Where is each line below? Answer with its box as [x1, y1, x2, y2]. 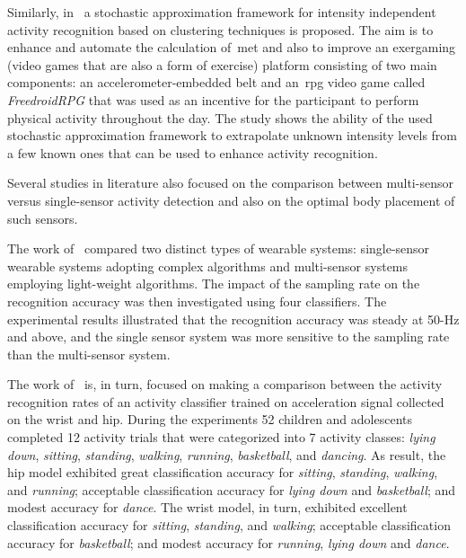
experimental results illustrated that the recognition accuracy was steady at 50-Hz [7, 309, 460, 328]
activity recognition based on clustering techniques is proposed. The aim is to [7, 20, 434, 39]
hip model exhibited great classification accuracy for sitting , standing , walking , [7, 463, 438, 482]
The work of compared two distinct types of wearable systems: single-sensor [7, 239, 430, 258]
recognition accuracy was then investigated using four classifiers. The [7, 291, 387, 310]
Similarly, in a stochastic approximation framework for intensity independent [7, 3, 436, 21]
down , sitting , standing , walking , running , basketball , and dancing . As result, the [7, 445, 446, 464]
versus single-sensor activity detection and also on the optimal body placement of [7, 190, 455, 209]
